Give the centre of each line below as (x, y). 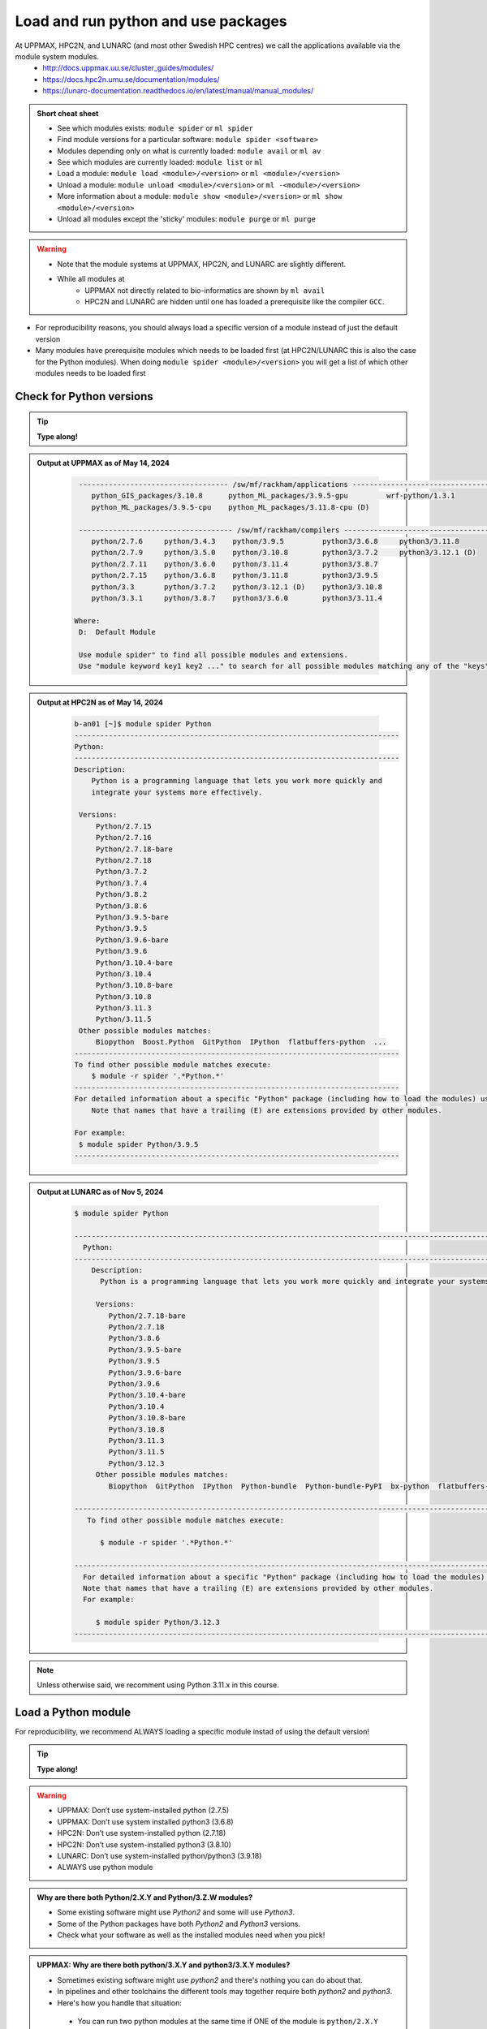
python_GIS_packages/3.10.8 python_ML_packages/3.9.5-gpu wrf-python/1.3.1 (273, 496)
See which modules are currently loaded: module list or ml (160, 162)
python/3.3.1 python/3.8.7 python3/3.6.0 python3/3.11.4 (237, 598)
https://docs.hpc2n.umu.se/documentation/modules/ (131, 79)
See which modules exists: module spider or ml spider (155, 128)
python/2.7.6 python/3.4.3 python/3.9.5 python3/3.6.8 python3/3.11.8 (276, 541)
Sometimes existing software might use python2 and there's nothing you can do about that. (210, 1979)
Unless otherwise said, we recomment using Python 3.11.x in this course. (158, 1685)
